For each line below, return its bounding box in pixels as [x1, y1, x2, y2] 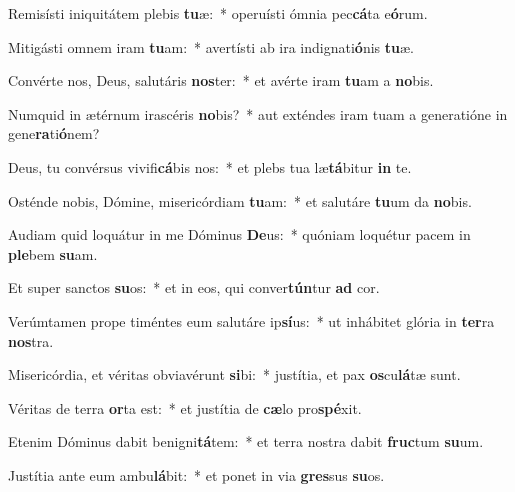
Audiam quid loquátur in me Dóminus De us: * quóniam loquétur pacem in [8, 224, 471, 245]
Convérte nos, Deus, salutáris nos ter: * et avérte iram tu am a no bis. [8, 70, 434, 91]
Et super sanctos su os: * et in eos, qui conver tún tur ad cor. [8, 277, 380, 298]
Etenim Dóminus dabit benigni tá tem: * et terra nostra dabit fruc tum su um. [8, 431, 484, 452]
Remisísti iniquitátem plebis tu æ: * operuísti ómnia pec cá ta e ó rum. [8, 3, 428, 23]
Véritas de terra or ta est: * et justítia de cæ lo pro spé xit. [8, 397, 362, 418]
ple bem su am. [8, 243, 98, 264]
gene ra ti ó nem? [8, 123, 100, 144]
